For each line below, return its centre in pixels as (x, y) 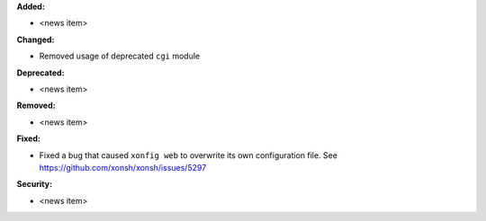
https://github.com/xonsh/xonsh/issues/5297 (123, 167)
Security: (35, 184)
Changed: (36, 40)
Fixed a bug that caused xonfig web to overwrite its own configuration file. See (188, 155)
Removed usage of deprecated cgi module (120, 56)
